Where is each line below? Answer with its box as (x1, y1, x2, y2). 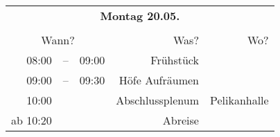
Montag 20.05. (100, 8, 180, 24)
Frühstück (150, 52, 199, 68)
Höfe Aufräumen (119, 72, 199, 88)
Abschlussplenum (116, 92, 199, 108)
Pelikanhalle (209, 92, 269, 108)
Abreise (162, 112, 199, 128)
